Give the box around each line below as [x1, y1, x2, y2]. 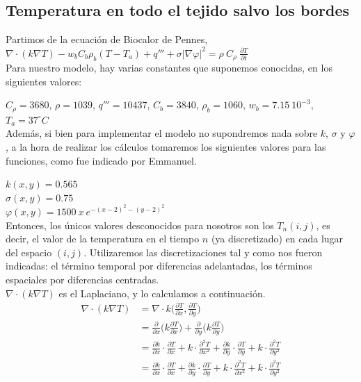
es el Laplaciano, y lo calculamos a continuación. [58, 285, 266, 300]
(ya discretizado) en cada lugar [211, 231, 344, 246]
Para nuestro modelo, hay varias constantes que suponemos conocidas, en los [6, 60, 332, 75]
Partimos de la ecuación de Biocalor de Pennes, [6, 32, 208, 47]
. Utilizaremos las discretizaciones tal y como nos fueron [83, 244, 323, 259]
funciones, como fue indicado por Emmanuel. [6, 153, 197, 167]
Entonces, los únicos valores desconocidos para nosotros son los [6, 217, 274, 232]
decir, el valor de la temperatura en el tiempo [6, 231, 200, 246]
